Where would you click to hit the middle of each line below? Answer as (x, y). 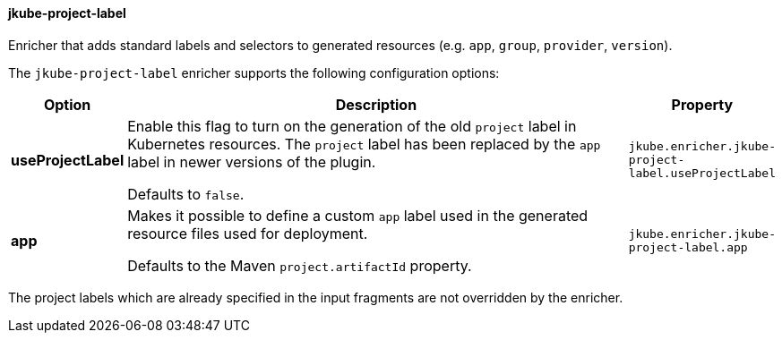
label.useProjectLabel (702, 174)
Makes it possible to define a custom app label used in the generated (358, 215)
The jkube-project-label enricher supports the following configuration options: (254, 72)
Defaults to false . (186, 194)
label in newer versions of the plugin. (252, 161)
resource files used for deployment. (248, 233)
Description (376, 104)
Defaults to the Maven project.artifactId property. (300, 265)
